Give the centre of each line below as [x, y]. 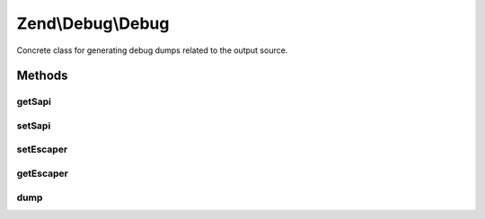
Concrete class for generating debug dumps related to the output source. [152, 50]
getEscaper [43, 173]
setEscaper [42, 150]
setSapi [34, 126]
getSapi [34, 101]
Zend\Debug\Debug [93, 23]
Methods [42, 76]
